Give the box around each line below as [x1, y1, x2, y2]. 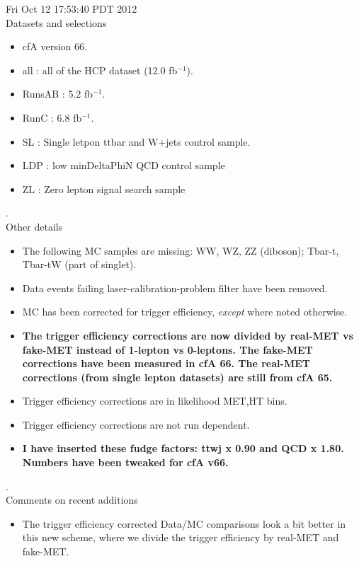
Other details [6, 219, 63, 233]
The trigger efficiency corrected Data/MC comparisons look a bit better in [22, 516, 346, 531]
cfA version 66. [22, 39, 87, 54]
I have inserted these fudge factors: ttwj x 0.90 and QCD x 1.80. [22, 441, 344, 456]
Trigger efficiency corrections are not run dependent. [22, 417, 250, 432]
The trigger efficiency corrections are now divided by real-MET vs [22, 328, 353, 342]
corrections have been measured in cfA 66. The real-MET [22, 356, 310, 371]
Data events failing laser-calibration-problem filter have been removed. [22, 280, 328, 295]
